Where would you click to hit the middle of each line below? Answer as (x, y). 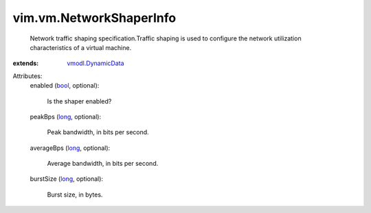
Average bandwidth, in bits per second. (103, 164)
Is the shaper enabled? (79, 101)
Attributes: (27, 76)
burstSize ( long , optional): (66, 179)
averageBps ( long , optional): (70, 148)
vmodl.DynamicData (95, 63)
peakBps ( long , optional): (66, 116)
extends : (26, 63)
